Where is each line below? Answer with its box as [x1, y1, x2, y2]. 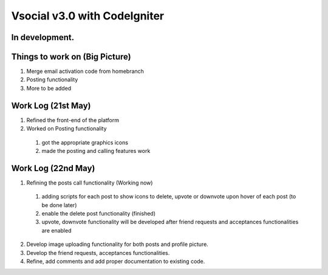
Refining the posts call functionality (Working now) [26, 179, 153, 186]
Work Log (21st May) [11, 100, 91, 110]
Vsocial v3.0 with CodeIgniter [11, 9, 164, 22]
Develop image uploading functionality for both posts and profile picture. [26, 240, 209, 248]
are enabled [41, 226, 72, 234]
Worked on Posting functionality [26, 125, 107, 132]
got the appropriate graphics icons [41, 138, 129, 146]
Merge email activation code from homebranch [26, 67, 144, 75]
